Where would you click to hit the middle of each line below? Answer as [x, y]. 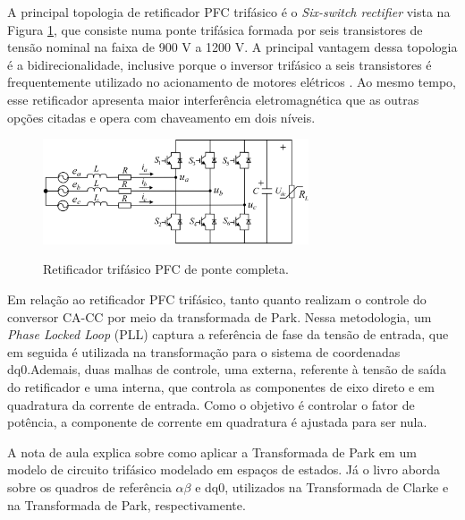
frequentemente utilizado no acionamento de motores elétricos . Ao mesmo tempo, [232, 82]
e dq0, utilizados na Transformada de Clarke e [322, 486]
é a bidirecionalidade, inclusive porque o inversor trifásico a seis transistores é [220, 64]
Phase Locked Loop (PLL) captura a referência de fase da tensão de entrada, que [228, 334]
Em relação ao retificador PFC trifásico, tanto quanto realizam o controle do [217, 299]
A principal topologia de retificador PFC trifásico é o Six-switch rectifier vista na [229, 12]
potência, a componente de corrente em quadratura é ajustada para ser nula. [217, 422]
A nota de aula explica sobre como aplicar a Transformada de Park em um [212, 452]
